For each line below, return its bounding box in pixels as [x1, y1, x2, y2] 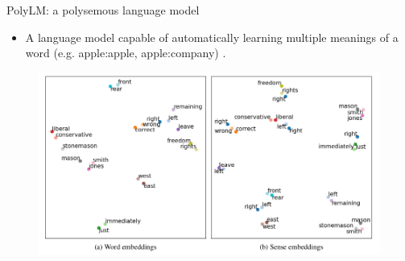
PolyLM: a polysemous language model [6, 2, 200, 18]
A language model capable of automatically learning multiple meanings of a [25, 28, 399, 45]
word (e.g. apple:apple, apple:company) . [25, 44, 226, 61]
